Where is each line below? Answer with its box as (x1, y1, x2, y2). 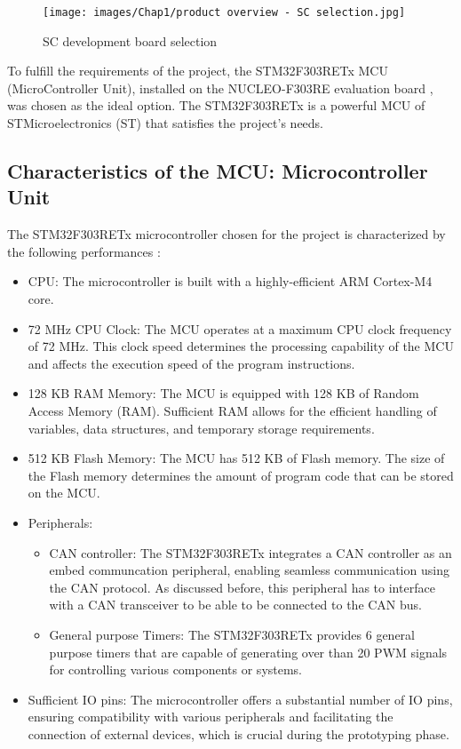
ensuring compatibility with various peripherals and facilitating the (28, 707, 393, 726)
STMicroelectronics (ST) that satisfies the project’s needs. (7, 114, 324, 132)
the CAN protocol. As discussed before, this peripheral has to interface (49, 578, 435, 596)
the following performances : (7, 242, 161, 260)
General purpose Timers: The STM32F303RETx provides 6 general (49, 625, 415, 643)
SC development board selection (43, 31, 218, 50)
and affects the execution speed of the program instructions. (28, 354, 355, 372)
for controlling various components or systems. (49, 660, 303, 679)
